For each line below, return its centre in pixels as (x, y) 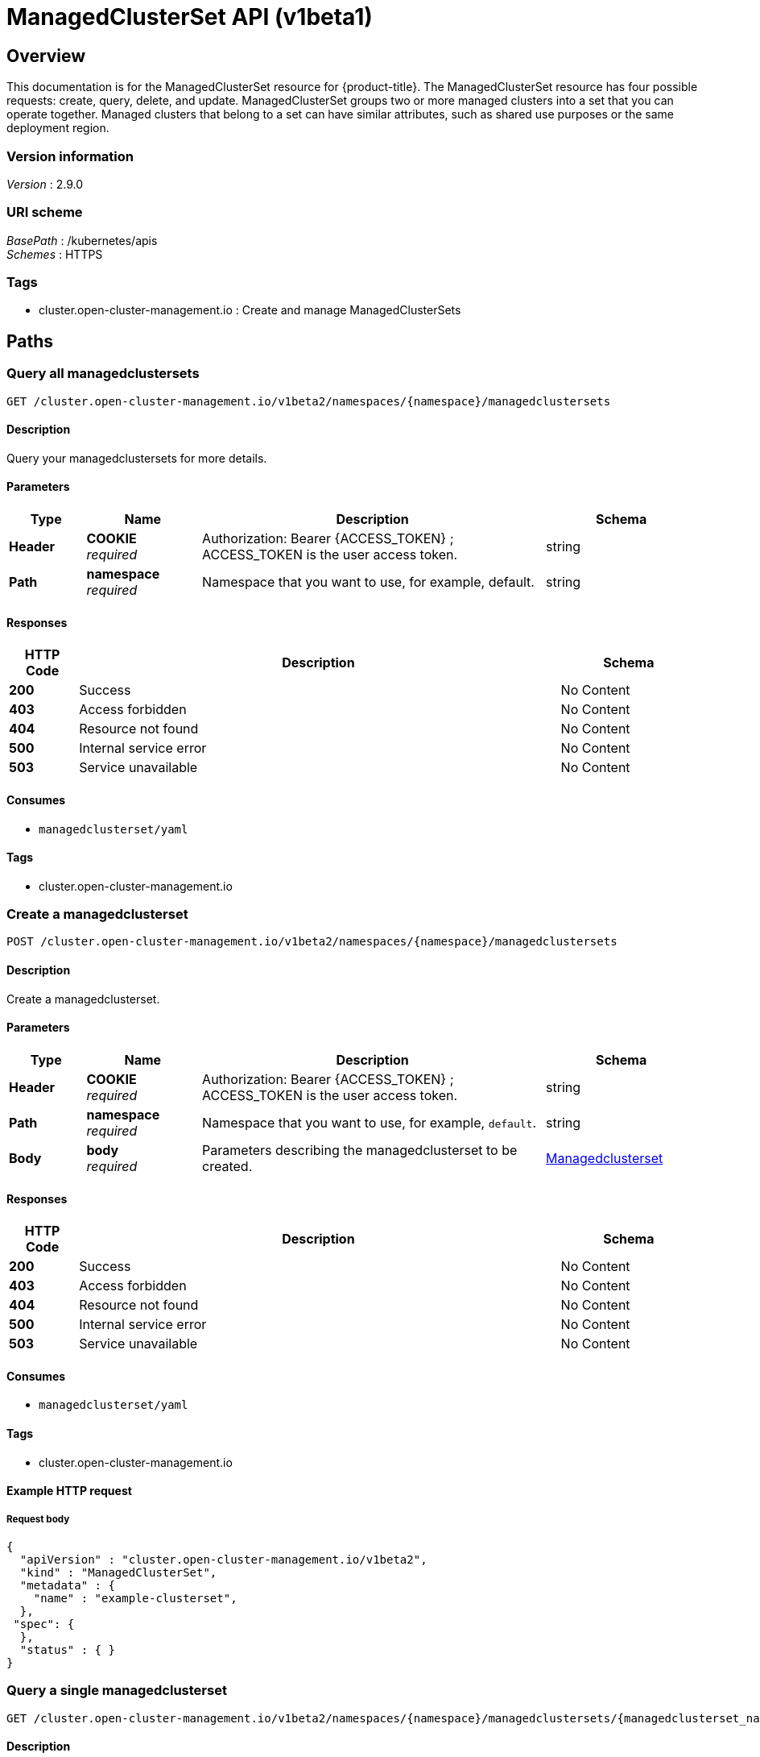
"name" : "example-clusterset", (135, 1598)
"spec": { (44, 1624)
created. (227, 1166)
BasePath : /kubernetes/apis (82, 240)
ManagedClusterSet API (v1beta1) (190, 17)
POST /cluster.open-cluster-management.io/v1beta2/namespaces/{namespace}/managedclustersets (312, 942)
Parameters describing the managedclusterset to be (360, 1150)
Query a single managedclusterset (117, 1691)
